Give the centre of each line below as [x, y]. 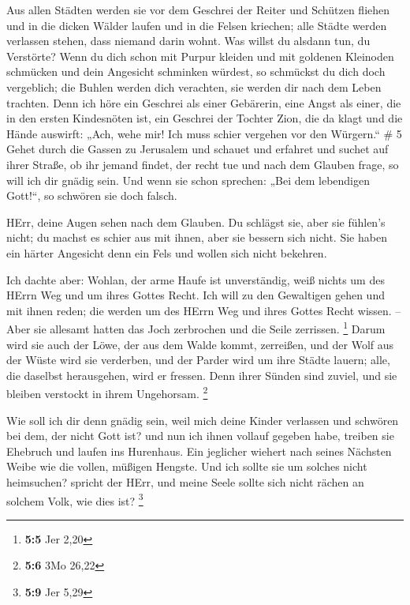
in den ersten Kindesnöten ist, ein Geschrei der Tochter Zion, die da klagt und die [205, 118]
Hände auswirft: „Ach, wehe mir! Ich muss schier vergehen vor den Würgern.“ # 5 [204, 133]
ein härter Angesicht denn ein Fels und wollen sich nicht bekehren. [167, 252]
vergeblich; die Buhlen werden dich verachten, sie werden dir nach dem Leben [194, 86]
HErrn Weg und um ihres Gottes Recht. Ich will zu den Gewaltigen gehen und [196, 295]
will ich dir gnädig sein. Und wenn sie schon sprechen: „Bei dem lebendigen [188, 180]
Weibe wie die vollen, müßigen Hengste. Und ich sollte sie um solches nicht [187, 466]
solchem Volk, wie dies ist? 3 [75, 499]
